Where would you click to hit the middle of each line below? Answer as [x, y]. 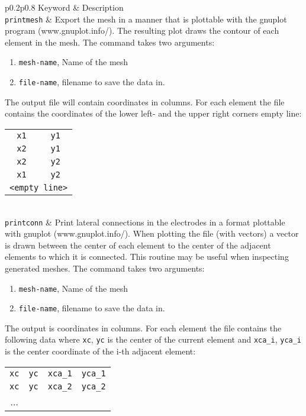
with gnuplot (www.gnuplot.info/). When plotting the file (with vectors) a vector [152, 233]
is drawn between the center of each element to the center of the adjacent [138, 245]
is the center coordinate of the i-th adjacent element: [100, 351]
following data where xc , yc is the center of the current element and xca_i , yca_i [153, 339]
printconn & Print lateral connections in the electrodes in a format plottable [145, 222]
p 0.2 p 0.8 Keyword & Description [64, 7]
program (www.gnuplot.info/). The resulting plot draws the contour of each [142, 30]
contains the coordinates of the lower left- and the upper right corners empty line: [153, 113]
